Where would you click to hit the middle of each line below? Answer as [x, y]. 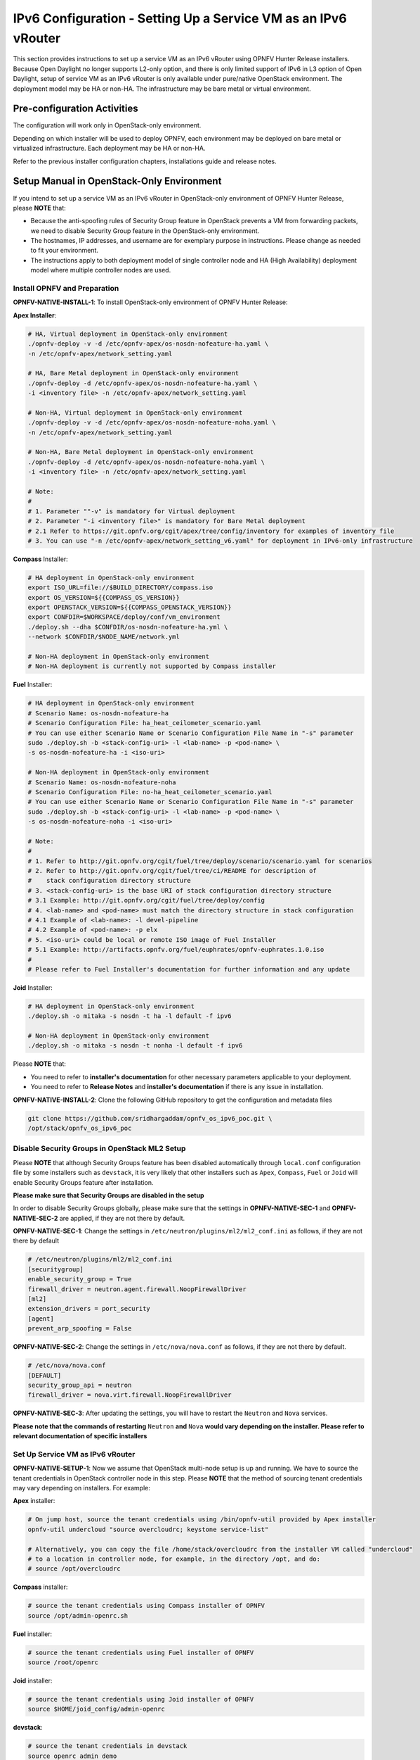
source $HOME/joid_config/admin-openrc [96, 1709]
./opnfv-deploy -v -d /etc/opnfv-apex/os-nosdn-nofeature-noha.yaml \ [152, 423]
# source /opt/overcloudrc [74, 1569]
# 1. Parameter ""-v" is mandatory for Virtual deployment [131, 511]
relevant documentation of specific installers [80, 1436]
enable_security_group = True [80, 1279]
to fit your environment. [64, 251]
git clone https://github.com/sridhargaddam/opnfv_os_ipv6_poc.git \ [150, 1118]
